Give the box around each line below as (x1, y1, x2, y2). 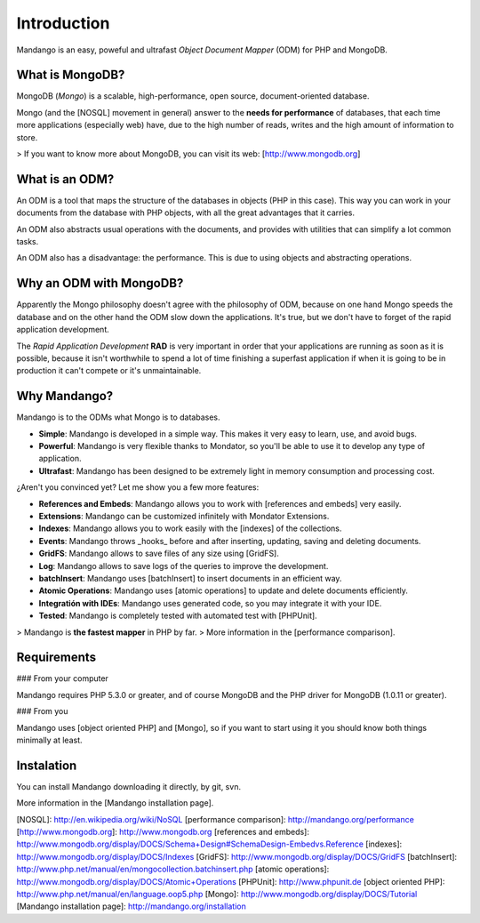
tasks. (16, 237, 39, 247)
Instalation (16, 758, 77, 773)
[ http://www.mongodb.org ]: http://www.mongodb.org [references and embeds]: (16, 827, 310, 838)
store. (16, 132, 38, 142)
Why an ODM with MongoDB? (16, 276, 184, 291)
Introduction (16, 13, 110, 33)
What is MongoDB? (16, 68, 125, 83)
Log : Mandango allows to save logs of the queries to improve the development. (38, 560, 329, 571)
